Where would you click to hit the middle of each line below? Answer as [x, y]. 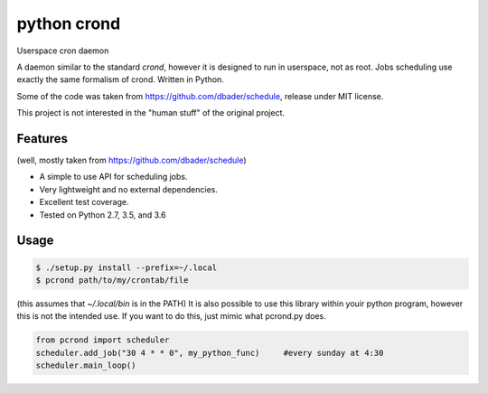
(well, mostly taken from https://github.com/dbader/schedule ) [132, 160]
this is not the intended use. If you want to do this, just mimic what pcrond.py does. [171, 316]
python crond [69, 23]
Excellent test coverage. [84, 202]
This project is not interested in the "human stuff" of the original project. [150, 113]
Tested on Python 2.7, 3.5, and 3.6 [103, 215]
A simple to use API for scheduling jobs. [113, 177]
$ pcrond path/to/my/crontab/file [112, 280]
